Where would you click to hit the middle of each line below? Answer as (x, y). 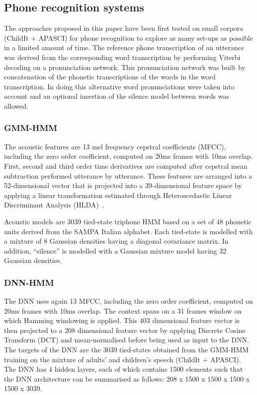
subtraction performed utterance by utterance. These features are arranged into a (128, 175)
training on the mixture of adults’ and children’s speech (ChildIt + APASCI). (123, 359)
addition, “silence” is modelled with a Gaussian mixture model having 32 (115, 250)
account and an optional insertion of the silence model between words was (117, 96)
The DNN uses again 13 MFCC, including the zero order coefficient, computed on (128, 301)
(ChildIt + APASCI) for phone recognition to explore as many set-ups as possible (128, 37)
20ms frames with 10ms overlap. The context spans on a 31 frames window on (123, 310)
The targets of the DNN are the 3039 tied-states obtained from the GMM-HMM (127, 350)
